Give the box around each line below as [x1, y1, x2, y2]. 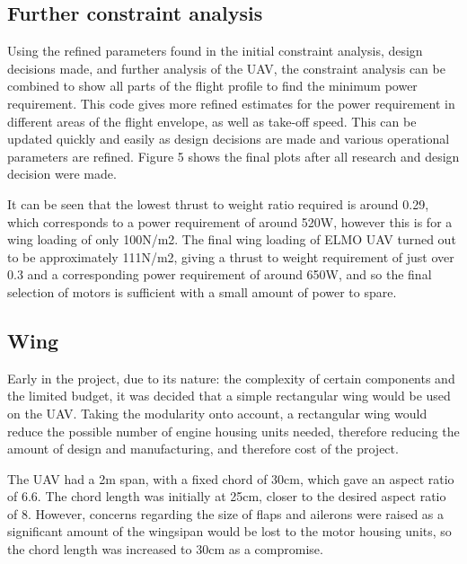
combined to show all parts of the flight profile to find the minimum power [7, 76, 418, 95]
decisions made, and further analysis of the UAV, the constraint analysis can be [7, 58, 445, 77]
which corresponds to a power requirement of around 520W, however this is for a [7, 212, 453, 231]
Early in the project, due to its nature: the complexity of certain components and [7, 368, 455, 387]
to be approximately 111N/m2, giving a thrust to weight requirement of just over [7, 247, 454, 266]
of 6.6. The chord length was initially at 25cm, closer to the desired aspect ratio [7, 487, 446, 506]
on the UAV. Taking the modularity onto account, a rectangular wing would [7, 403, 427, 422]
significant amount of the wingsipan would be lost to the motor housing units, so [7, 522, 452, 541]
